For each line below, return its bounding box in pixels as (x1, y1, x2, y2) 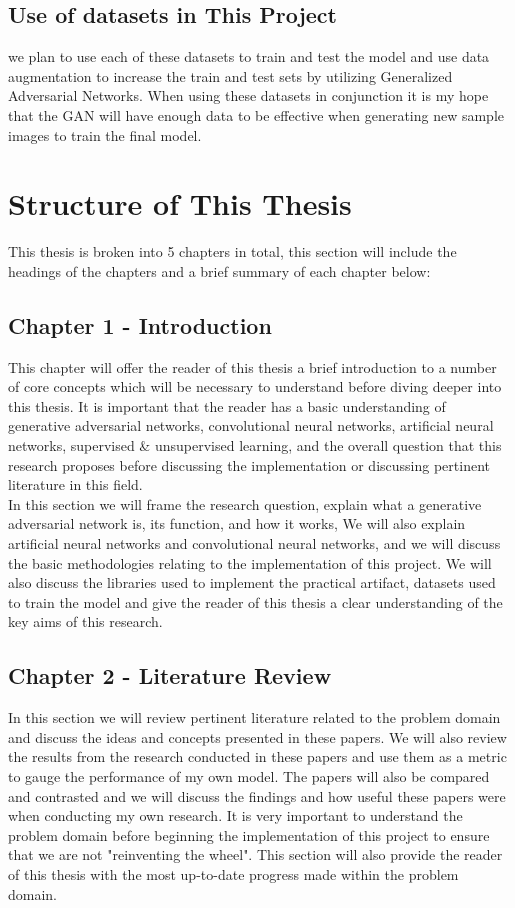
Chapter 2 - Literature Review (8, 660, 332, 691)
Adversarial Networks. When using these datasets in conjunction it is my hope (8, 85, 489, 106)
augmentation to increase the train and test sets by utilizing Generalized (8, 65, 453, 86)
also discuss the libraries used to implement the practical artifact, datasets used (8, 572, 496, 593)
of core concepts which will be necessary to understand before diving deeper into (8, 376, 502, 397)
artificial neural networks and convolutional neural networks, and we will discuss (8, 533, 501, 554)
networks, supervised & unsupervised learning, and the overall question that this (8, 435, 502, 456)
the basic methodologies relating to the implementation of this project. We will (8, 552, 492, 573)
